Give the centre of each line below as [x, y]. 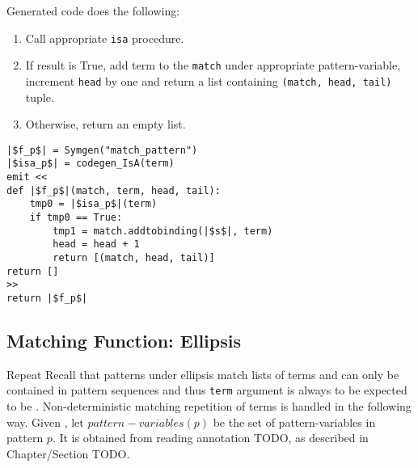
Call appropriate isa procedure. [105, 38]
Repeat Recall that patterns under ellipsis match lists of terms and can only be [203, 374]
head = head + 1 [96, 245]
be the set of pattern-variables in [294, 422]
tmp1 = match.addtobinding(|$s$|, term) [163, 231]
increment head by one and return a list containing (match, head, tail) [209, 80]
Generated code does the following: [93, 11]
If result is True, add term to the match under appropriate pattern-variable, [213, 65]
